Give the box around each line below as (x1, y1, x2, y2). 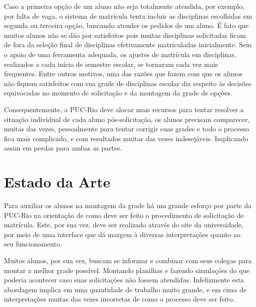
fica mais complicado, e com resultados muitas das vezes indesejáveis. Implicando (4, 133, 249, 143)
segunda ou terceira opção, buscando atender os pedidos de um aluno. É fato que (4, 20, 249, 31)
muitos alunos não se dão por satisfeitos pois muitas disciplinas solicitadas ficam (4, 30, 246, 40)
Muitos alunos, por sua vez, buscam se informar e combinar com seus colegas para (4, 255, 252, 265)
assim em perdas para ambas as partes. (4, 143, 122, 153)
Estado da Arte (4, 172, 110, 192)
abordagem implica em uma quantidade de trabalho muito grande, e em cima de (4, 284, 247, 294)
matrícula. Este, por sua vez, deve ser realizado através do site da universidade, (4, 219, 244, 230)
